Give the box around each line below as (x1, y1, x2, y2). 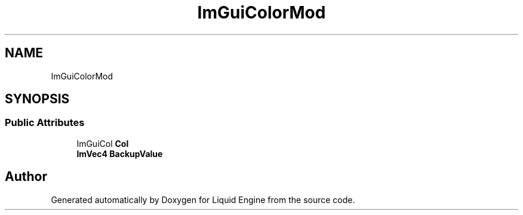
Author (5, 169, 47, 185)
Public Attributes (5, 116, 85, 129)
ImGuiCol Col (76, 138, 129, 149)
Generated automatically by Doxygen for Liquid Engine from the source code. (51, 194, 355, 205)
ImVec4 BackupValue (76, 148, 163, 159)
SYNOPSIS (5, 91, 70, 107)
